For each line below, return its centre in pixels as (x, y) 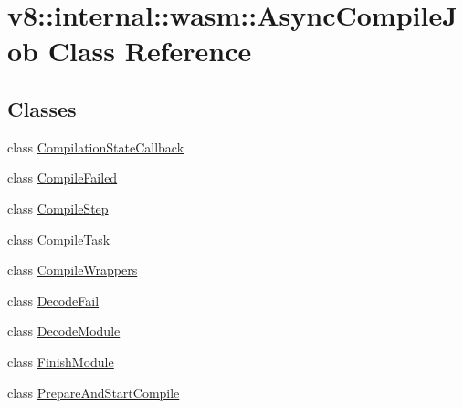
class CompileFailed (63, 178)
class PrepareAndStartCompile (94, 392)
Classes (42, 108)
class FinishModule (61, 361)
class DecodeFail (53, 300)
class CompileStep (58, 208)
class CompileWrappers (73, 270)
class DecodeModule (64, 331)
